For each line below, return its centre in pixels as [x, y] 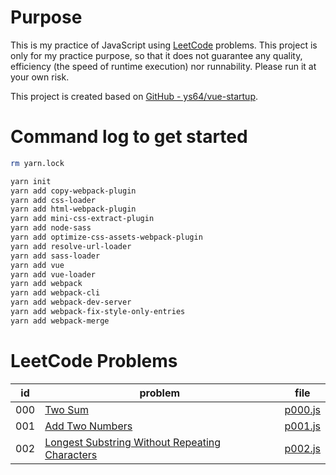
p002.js [302, 448]
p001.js [302, 426]
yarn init [31, 181]
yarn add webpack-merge [60, 321]
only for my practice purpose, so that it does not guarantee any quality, [156, 55]
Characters [71, 454]
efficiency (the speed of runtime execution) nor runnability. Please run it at [163, 66]
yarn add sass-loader [55, 256]
